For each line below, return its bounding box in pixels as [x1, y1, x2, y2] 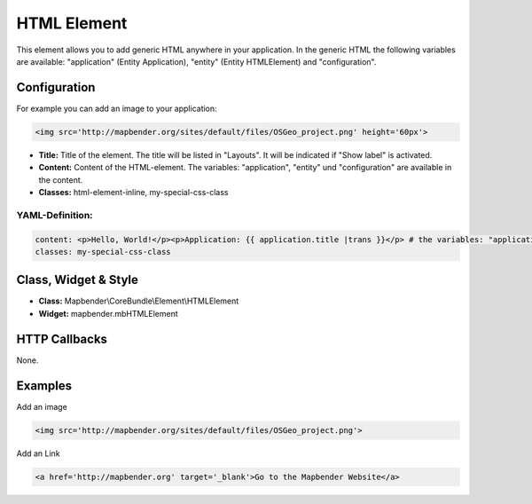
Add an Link [16, 448, 61, 459]
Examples [16, 378, 73, 393]
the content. [38, 174, 83, 185]
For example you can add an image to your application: [16, 103, 217, 114]
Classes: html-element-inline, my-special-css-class [38, 186, 229, 197]
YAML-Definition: [16, 209, 93, 221]
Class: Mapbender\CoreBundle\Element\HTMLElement [38, 295, 239, 306]
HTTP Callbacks [16, 331, 108, 346]
